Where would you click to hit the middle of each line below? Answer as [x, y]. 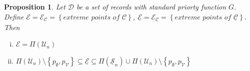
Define [14, 16]
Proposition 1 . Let [35, 6]
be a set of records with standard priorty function [151, 6]
